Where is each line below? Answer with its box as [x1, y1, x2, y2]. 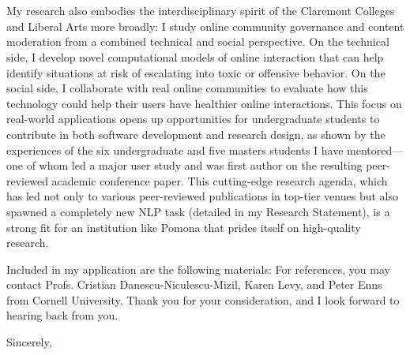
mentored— [347, 141, 404, 158]
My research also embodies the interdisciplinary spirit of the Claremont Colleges [6, 2, 395, 19]
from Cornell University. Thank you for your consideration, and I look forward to [6, 291, 400, 308]
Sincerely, [6, 334, 52, 350]
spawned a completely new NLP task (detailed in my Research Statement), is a [6, 203, 390, 219]
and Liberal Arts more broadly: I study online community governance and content [6, 17, 404, 34]
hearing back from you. [6, 307, 118, 323]
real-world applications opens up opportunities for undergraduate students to [6, 110, 380, 127]
